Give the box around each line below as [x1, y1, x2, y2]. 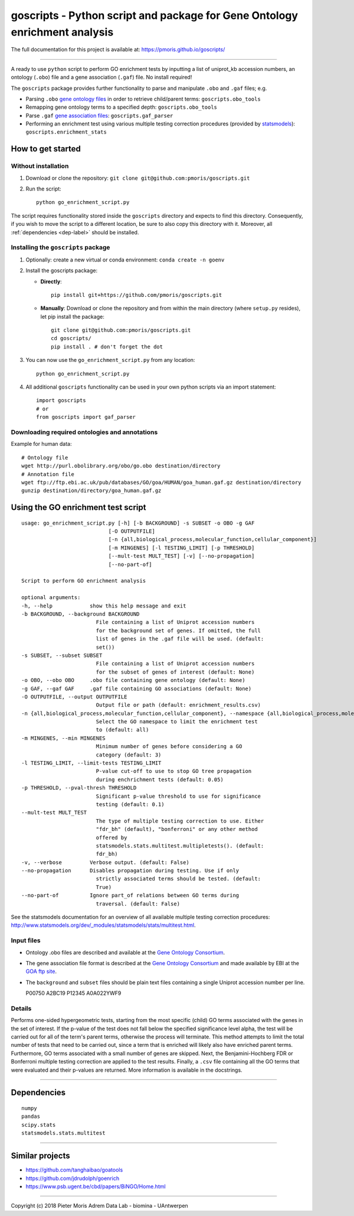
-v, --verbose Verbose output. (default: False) [21, 859, 190, 866]
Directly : [40, 278, 62, 285]
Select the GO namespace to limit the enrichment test [96, 719, 258, 725]
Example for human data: [11, 441, 72, 448]
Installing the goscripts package [11, 243, 110, 251]
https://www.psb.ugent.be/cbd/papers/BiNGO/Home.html [25, 1183, 166, 1190]
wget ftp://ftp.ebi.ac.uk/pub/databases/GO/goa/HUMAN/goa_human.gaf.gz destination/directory [21, 479, 301, 486]
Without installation [11, 162, 69, 170]
